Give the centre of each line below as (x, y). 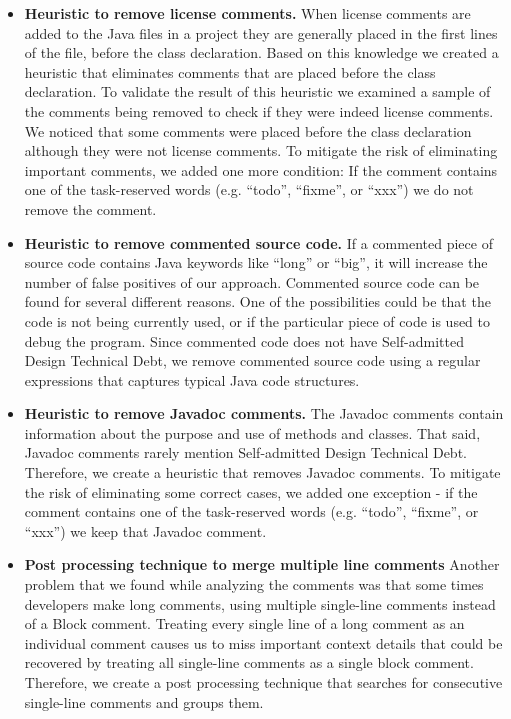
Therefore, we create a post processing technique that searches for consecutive (263, 682)
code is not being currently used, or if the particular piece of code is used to (257, 320)
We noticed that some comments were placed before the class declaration (248, 130)
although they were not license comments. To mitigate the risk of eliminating (261, 150)
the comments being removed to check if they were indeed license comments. (259, 110)
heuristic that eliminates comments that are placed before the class (230, 71)
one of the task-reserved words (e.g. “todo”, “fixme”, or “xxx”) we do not (249, 189)
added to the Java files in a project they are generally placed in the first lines (261, 32)
